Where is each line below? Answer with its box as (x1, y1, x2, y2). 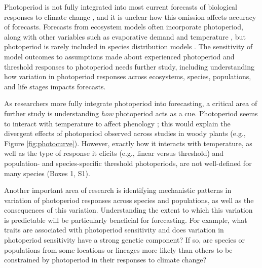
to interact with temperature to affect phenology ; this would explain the (4, 118, 231, 128)
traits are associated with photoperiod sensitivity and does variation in (4, 224, 224, 235)
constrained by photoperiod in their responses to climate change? (4, 254, 207, 265)
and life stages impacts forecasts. (4, 81, 106, 91)
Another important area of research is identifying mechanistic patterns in (4, 185, 232, 195)
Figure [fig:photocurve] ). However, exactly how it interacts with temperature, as (4, 138, 252, 148)
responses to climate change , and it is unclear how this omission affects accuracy (4, 11, 256, 22)
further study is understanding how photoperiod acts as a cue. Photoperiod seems (4, 108, 258, 118)
